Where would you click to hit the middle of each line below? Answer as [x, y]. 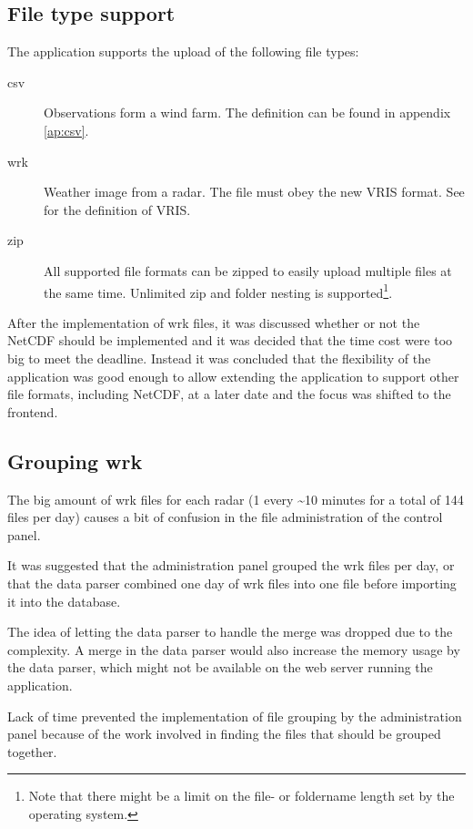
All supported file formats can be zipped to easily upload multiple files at [248, 270]
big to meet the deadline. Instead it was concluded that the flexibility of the [219, 358]
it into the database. [64, 601]
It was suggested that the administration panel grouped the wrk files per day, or [231, 565]
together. [32, 751]
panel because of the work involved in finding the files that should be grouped [224, 734]
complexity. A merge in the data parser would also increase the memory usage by [234, 649]
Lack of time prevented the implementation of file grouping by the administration [235, 716]
